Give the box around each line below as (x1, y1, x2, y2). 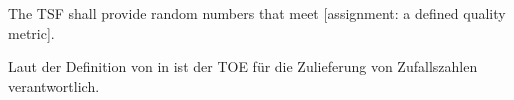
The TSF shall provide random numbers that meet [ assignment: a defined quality (8, 3, 506, 23)
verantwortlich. (8, 75, 100, 96)
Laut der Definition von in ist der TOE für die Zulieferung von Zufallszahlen (8, 56, 478, 77)
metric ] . (8, 22, 55, 43)
